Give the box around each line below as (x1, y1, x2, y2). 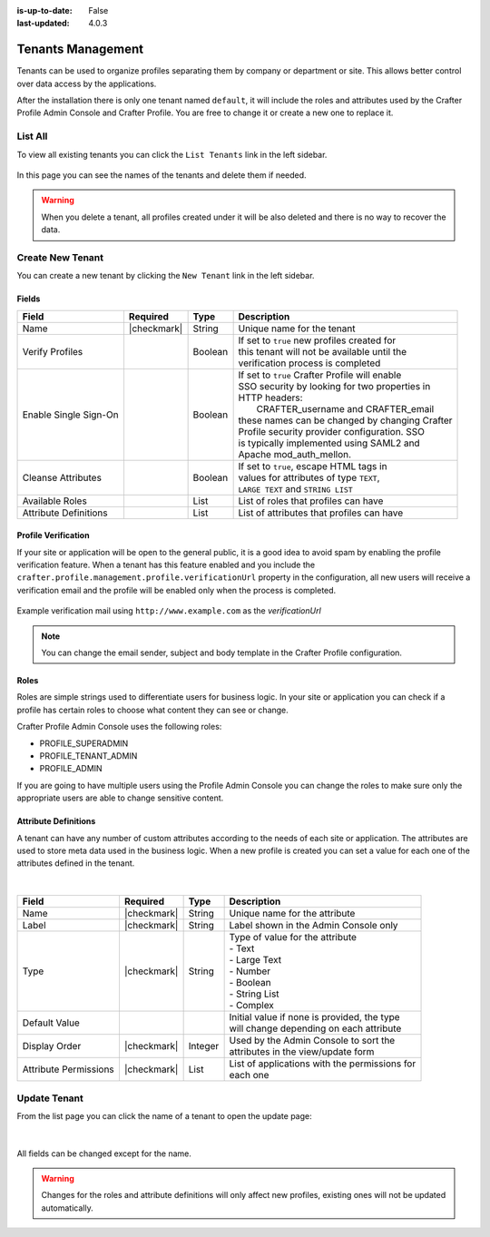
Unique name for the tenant (238, 322, 356, 335)
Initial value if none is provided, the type (229, 1011, 400, 1024)
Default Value (22, 1016, 81, 1029)
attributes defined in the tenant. (16, 858, 135, 869)
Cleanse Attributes (22, 471, 102, 484)
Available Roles (22, 495, 88, 507)
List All (16, 130, 48, 142)
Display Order (22, 1040, 82, 1053)
